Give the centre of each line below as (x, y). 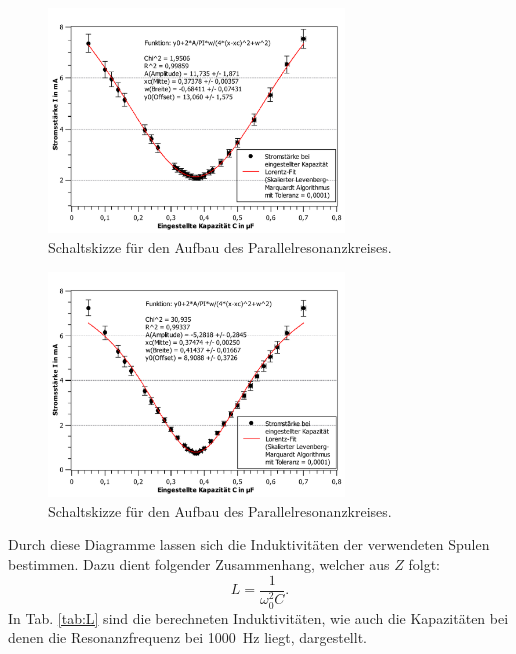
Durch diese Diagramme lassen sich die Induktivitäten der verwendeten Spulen (249, 544)
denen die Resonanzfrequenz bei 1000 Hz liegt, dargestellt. (187, 637)
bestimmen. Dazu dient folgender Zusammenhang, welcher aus (199, 563)
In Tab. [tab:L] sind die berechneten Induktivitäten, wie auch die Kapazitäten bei (258, 617)
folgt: (424, 563)
